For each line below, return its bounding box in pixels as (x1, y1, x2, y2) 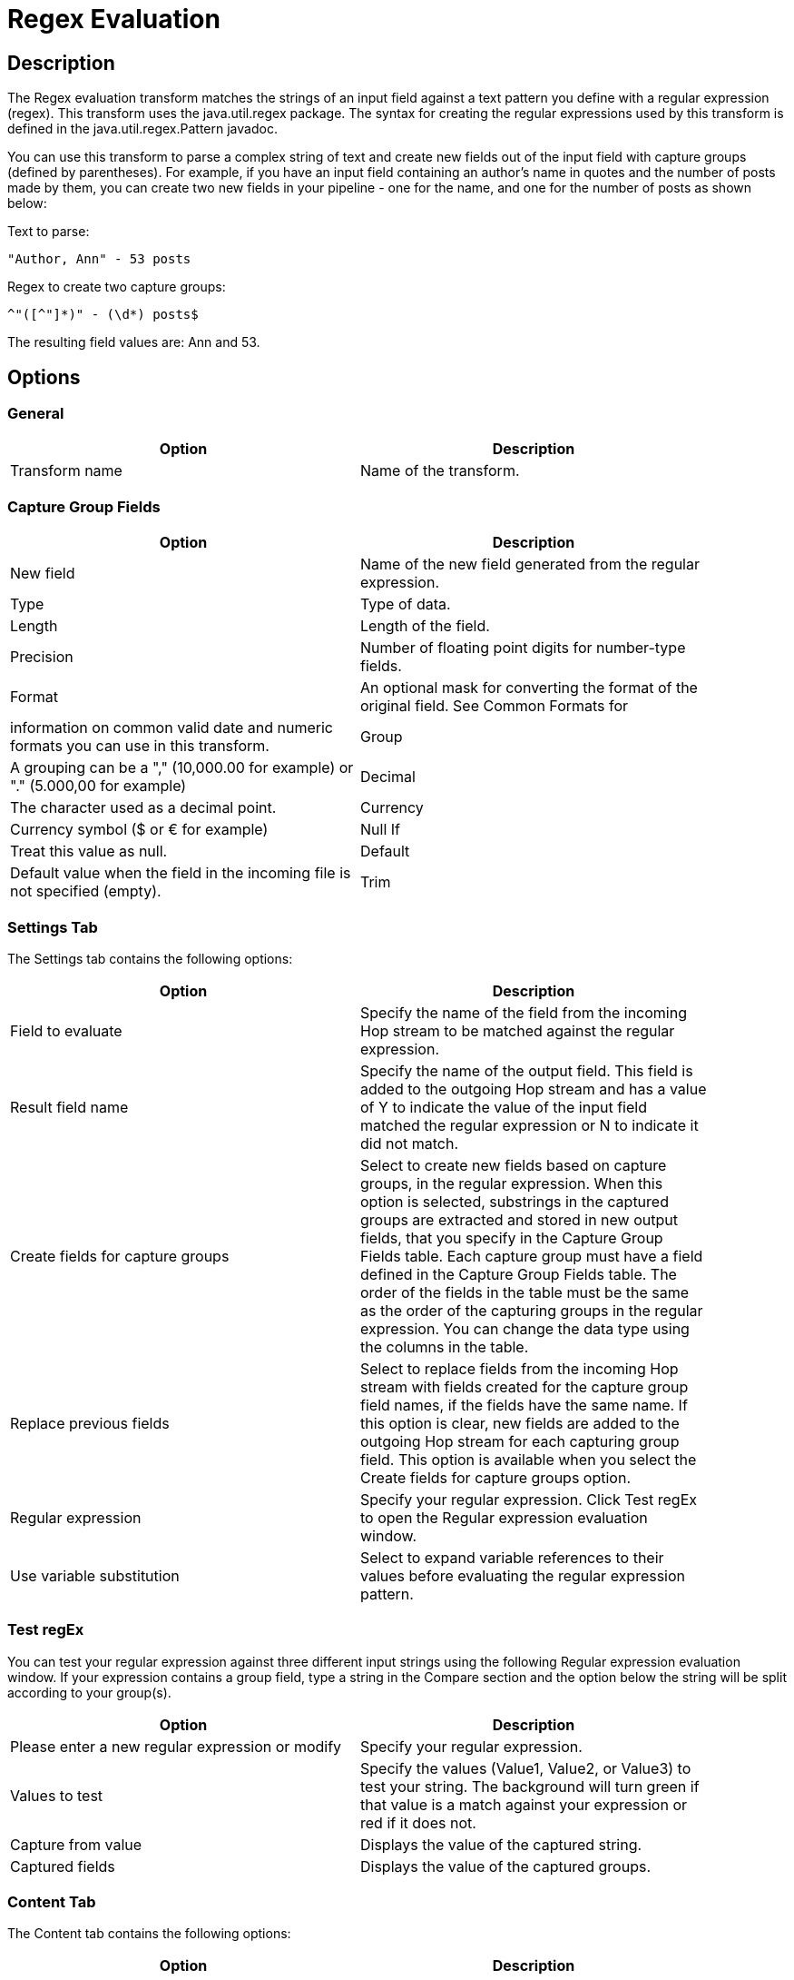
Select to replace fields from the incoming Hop (360, 1359, 679, 1378)
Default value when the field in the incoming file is (10, 864, 351, 883)
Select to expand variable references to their (360, 1548, 664, 1567)
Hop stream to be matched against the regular (360, 1021, 675, 1040)
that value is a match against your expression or (360, 1795, 688, 1814)
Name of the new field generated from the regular (360, 555, 700, 574)
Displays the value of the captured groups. (360, 1856, 651, 1876)
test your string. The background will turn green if (360, 1777, 700, 1796)
